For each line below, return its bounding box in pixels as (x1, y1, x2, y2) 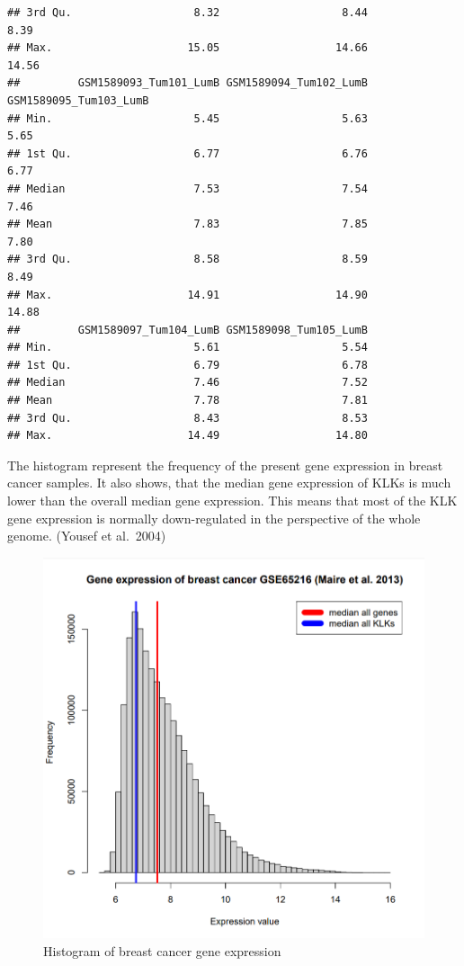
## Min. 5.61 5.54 (7, 341, 368, 354)
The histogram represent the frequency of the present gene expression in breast (7, 455, 443, 474)
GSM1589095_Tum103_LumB (7, 94, 149, 107)
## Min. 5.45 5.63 (7, 112, 368, 125)
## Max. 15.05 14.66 (7, 41, 368, 55)
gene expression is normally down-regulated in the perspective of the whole (7, 508, 421, 527)
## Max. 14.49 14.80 (7, 429, 368, 443)
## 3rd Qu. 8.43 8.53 (7, 411, 368, 425)
